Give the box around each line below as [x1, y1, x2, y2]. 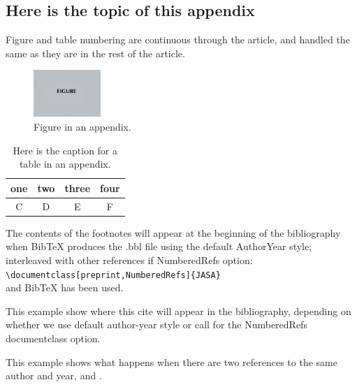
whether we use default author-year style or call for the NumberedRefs [6, 317, 307, 332]
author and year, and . [6, 368, 102, 383]
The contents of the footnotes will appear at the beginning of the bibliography [6, 225, 341, 240]
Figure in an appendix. [34, 119, 131, 134]
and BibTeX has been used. [6, 280, 124, 295]
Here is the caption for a [13, 143, 118, 157]
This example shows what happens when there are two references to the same [6, 354, 337, 369]
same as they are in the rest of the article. [6, 45, 185, 60]
